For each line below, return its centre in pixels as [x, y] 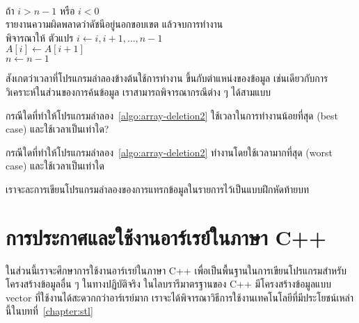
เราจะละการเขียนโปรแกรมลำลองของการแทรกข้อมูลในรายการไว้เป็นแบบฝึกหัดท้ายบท [158, 189]
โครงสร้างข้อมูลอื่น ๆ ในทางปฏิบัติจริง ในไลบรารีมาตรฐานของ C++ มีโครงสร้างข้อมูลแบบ [168, 284]
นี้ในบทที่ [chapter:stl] [49, 311]
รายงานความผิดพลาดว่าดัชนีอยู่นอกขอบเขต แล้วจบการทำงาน [114, 24]
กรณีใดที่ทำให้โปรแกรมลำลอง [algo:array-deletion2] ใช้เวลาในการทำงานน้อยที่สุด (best [172, 115]
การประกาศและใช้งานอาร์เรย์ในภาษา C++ [166, 237]
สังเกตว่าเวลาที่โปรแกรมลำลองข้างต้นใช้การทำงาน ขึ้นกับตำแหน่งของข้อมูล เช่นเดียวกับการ [167, 78]
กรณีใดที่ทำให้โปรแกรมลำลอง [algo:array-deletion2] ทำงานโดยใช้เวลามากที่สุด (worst [169, 152]
